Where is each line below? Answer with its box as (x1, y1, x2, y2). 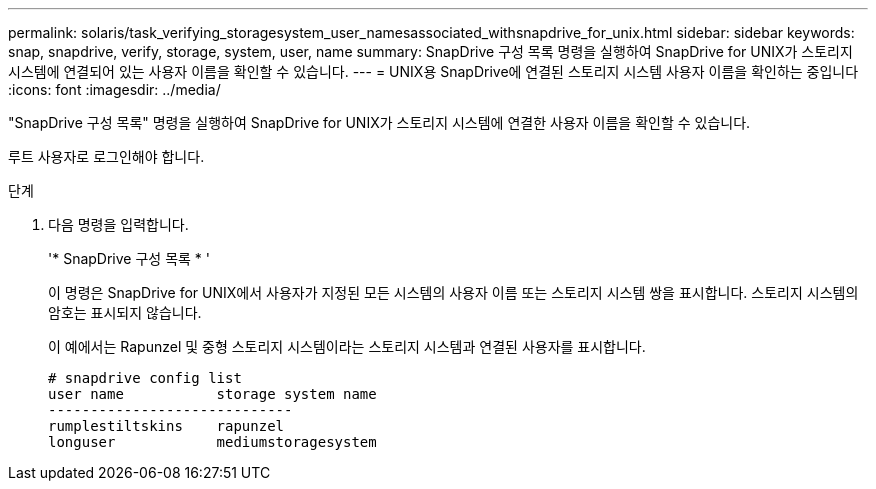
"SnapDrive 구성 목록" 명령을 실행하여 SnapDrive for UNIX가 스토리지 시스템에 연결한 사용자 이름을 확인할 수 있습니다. (8, 114, 751, 131)
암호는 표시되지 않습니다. (48, 304, 202, 321)
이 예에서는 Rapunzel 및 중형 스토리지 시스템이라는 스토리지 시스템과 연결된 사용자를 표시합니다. (48, 338, 646, 355)
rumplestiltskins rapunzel (48, 418, 285, 434)
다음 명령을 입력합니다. (48, 216, 189, 233)
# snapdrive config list (48, 370, 242, 386)
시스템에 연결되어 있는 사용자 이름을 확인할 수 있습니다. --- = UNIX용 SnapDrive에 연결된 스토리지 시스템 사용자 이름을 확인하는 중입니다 (8, 63, 859, 80)
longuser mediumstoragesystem (48, 434, 377, 450)
